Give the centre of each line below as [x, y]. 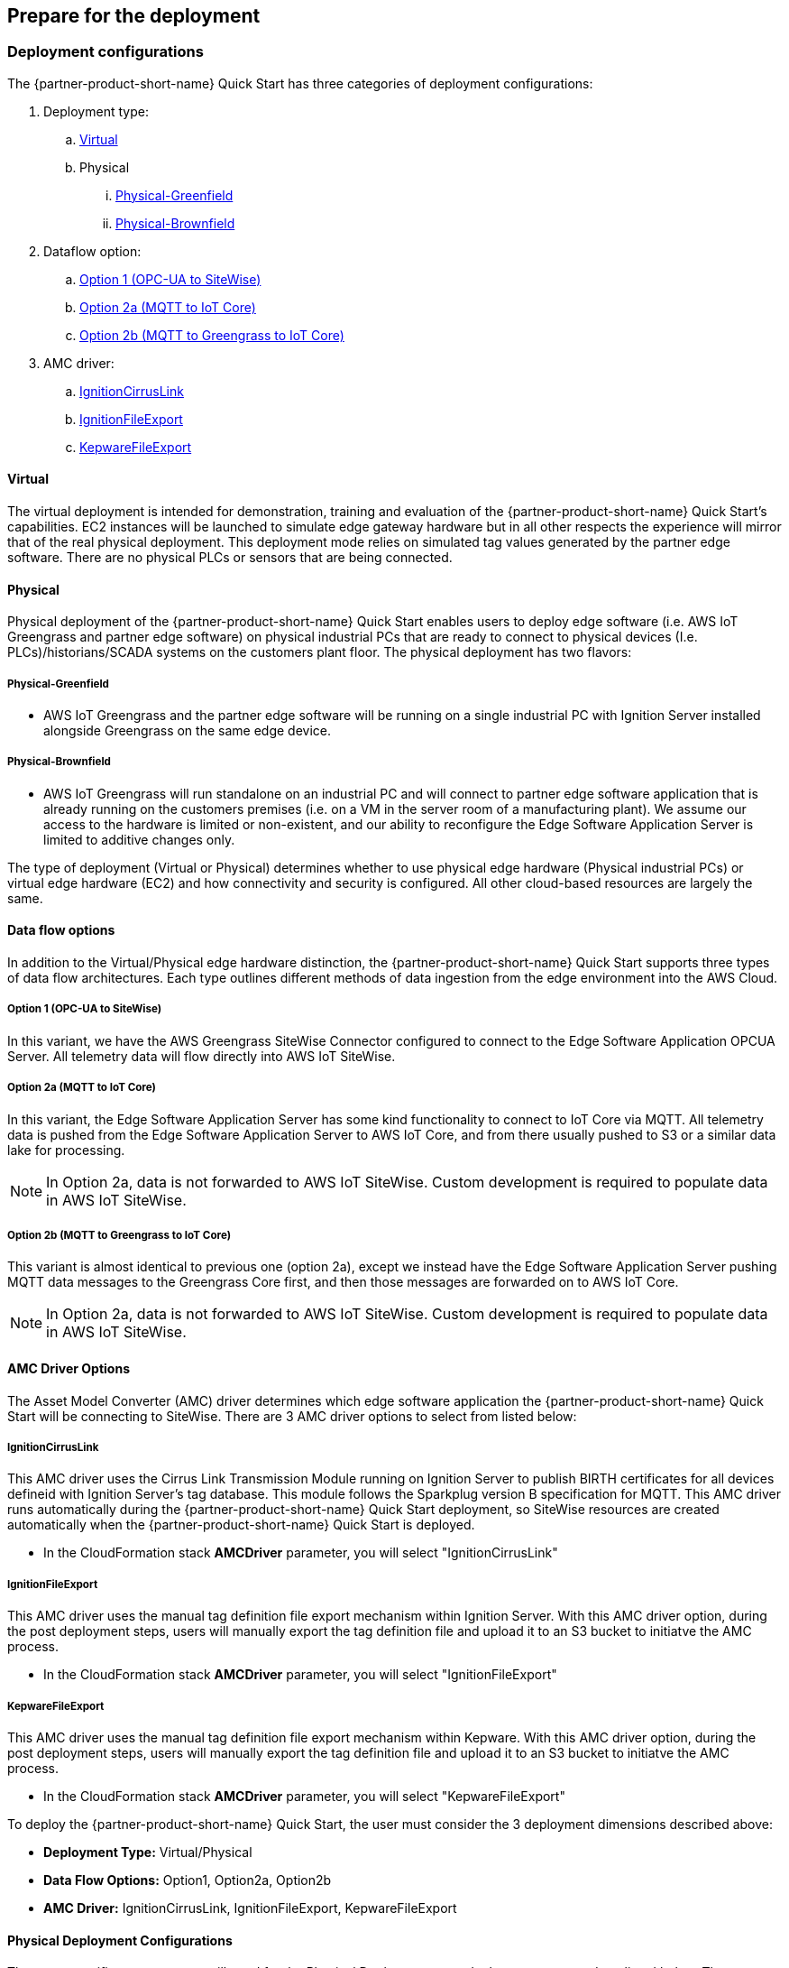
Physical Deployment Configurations [120, 1940]
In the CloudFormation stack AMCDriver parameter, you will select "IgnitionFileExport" [300, 1675]
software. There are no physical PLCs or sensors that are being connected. [230, 558]
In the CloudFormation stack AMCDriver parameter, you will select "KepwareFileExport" [304, 1796]
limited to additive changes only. [139, 839]
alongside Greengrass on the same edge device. [187, 731]
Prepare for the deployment [134, 16]
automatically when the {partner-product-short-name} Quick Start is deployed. [241, 1525]
